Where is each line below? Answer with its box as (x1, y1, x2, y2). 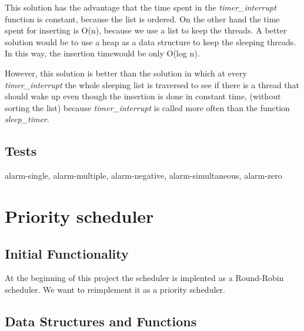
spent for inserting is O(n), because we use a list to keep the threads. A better (5, 24, 287, 36)
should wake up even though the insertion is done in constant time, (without (5, 90, 281, 102)
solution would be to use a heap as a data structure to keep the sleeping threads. (5, 35, 296, 48)
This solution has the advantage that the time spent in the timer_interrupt (5, 1, 276, 13)
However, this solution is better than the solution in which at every (5, 66, 247, 79)
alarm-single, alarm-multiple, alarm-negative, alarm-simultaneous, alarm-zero (5, 169, 282, 182)
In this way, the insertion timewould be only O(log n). (5, 47, 200, 59)
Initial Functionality (5, 244, 129, 262)
